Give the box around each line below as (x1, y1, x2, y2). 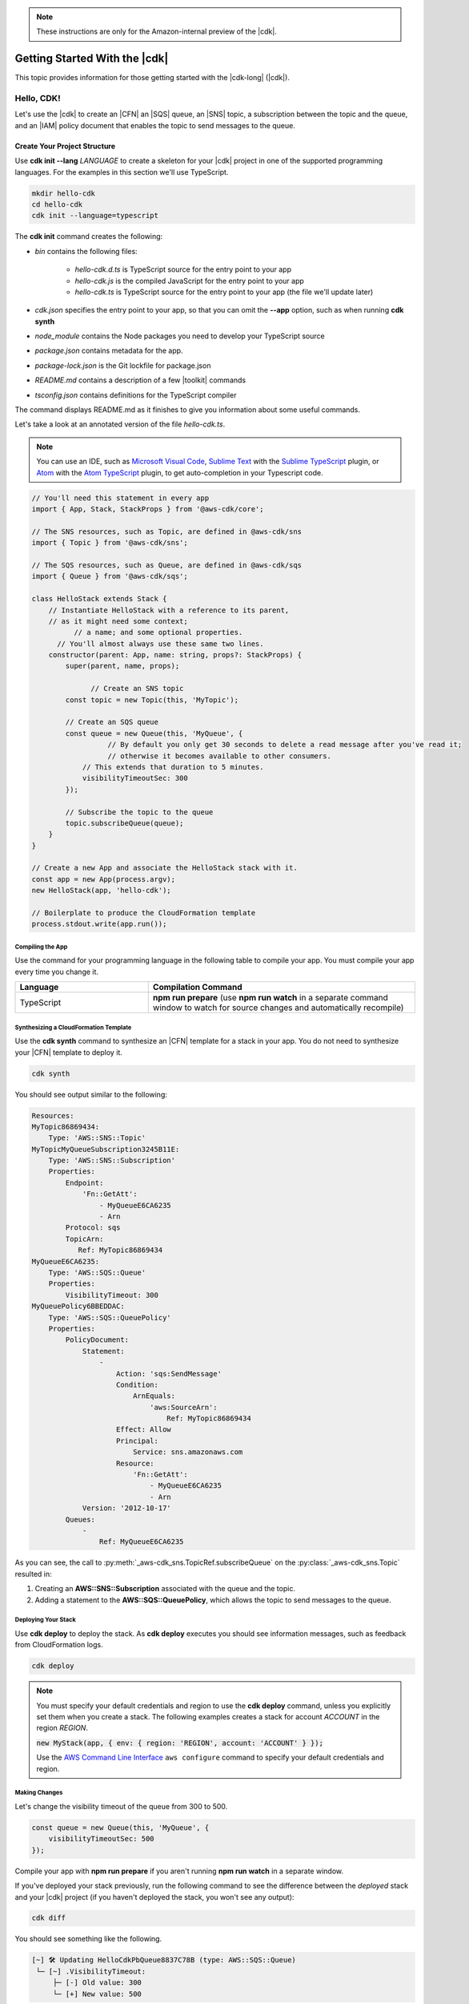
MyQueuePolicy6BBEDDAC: (31, 1302, 126, 1311)
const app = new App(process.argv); (31, 875, 176, 883)
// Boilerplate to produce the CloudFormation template (31, 908, 256, 918)
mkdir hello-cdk (31, 188, 96, 198)
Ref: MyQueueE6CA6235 (98, 1537, 184, 1546)
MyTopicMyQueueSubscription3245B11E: (31, 1145, 180, 1154)
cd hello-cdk (31, 200, 83, 208)
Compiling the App (14, 943, 68, 951)
